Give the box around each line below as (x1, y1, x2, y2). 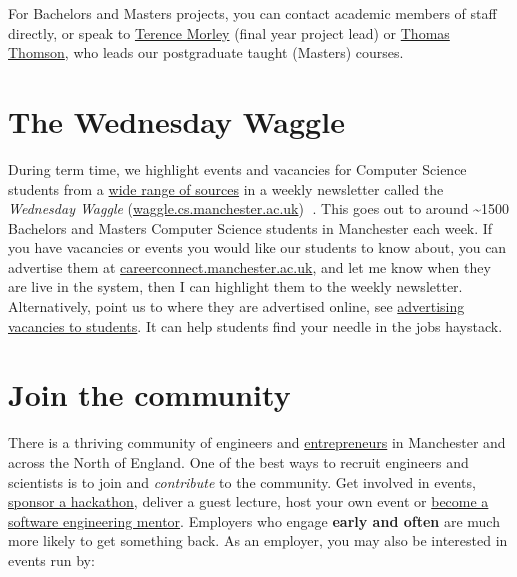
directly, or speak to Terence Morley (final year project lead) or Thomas (8, 22, 450, 43)
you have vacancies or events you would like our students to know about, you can (8, 237, 507, 258)
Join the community (8, 374, 291, 415)
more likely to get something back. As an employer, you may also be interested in (8, 530, 508, 551)
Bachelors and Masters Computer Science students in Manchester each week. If (8, 217, 493, 238)
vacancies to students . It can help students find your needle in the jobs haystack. (8, 315, 503, 336)
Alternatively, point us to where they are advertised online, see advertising (8, 296, 465, 317)
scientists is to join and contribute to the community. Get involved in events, (8, 471, 476, 492)
